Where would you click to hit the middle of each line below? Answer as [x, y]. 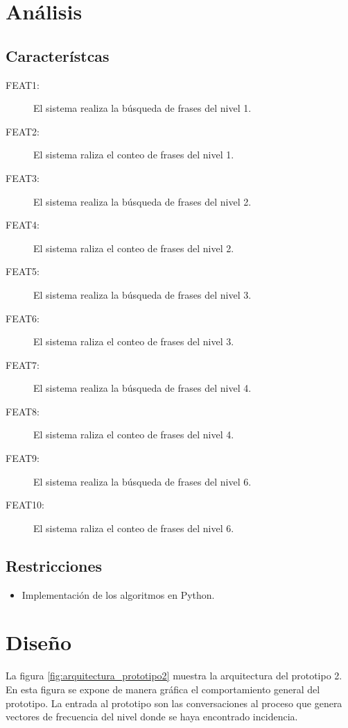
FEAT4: [23, 225]
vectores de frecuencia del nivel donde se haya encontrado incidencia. [152, 717]
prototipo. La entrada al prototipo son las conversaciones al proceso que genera [174, 703]
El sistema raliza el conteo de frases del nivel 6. [134, 528]
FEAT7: [23, 364]
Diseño [39, 642]
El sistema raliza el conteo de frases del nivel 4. [134, 435]
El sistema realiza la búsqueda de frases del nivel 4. [142, 388]
